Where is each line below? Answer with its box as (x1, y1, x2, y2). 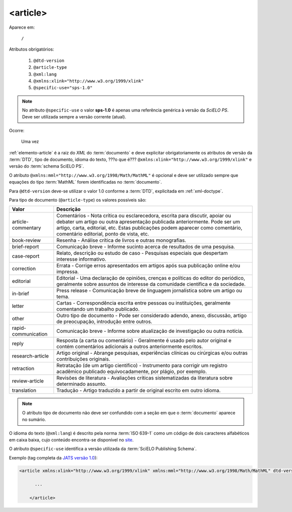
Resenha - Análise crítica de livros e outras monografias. (56, 237, 186, 244)
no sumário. (22, 417, 46, 422)
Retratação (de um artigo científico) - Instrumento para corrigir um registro (56, 362, 228, 369)
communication (12, 331, 48, 338)
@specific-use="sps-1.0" (33, 85, 92, 91)
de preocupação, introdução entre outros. (56, 318, 153, 325)
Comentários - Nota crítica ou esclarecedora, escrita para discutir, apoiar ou (56, 212, 231, 219)
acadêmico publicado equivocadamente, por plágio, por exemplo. (56, 368, 207, 375)
